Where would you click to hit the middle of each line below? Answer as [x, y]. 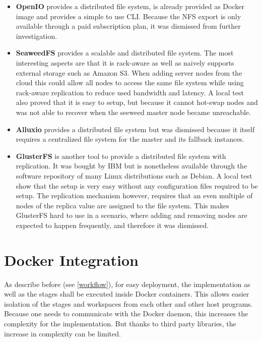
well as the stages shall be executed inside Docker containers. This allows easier [127, 294]
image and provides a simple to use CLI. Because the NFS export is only [128, 16]
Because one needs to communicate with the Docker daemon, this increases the [126, 313]
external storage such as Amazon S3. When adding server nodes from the [129, 72]
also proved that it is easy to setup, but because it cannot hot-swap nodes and [137, 102]
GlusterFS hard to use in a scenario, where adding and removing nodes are [132, 215]
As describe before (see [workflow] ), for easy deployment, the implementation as [127, 284]
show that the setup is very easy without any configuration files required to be [137, 185]
